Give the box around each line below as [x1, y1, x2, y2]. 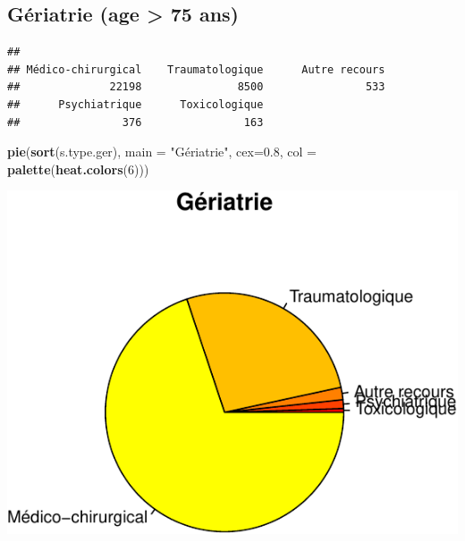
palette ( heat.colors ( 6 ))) [7, 159, 149, 178]
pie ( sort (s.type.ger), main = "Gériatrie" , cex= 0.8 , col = [7, 142, 317, 161]
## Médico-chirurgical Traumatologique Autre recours [7, 63, 385, 76]
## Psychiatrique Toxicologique [7, 97, 264, 111]
